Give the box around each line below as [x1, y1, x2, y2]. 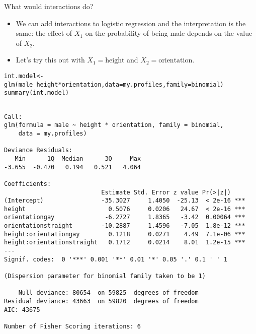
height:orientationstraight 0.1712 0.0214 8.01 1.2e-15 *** [4, 239, 245, 246]
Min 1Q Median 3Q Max [15, 155, 141, 162]
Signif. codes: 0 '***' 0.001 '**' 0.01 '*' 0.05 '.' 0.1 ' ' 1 [4, 255, 227, 263]
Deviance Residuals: [4, 147, 73, 154]
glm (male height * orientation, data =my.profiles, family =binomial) [4, 81, 224, 88]
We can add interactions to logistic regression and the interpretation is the [16, 18, 246, 28]
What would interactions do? [4, 1, 94, 11]
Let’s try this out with [16, 54, 85, 65]
